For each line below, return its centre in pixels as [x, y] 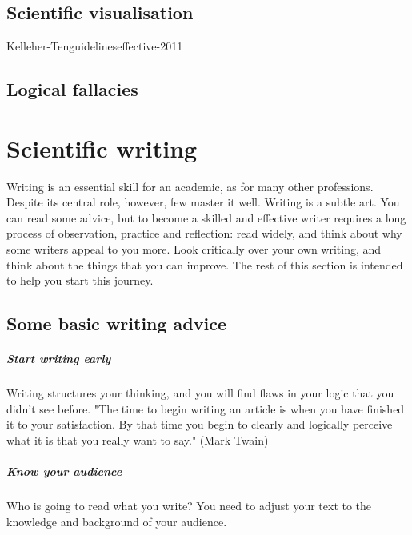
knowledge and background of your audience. [117, 521]
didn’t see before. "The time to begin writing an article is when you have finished [206, 408]
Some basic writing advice [117, 323]
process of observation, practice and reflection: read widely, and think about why [204, 233]
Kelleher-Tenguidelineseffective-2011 [95, 46]
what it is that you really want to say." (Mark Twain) [138, 439]
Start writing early [59, 359]
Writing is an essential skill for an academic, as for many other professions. [190, 186]
